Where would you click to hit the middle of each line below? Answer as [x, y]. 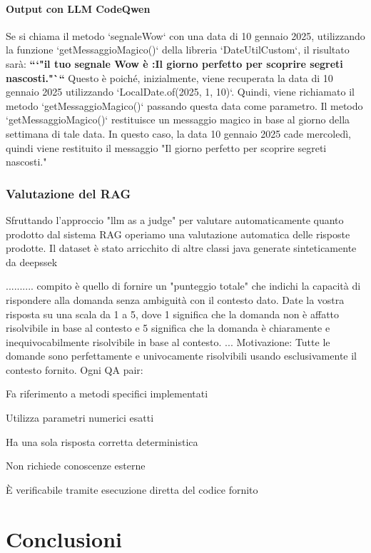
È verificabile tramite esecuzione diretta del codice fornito [132, 489]
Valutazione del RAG [68, 193]
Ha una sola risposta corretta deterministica [102, 441]
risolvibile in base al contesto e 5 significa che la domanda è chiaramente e [168, 328]
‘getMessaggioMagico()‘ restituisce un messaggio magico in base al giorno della [178, 120]
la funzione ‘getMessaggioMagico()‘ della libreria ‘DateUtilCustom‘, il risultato [178, 50]
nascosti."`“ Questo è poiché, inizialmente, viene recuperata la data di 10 [169, 77]
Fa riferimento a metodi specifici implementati [107, 394]
